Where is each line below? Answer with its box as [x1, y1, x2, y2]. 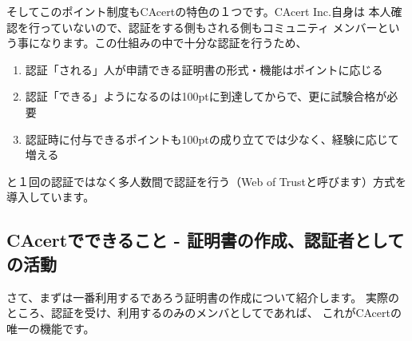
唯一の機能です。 [6, 319, 95, 336]
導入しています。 [6, 188, 95, 205]
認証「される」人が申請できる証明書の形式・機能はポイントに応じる [25, 61, 383, 77]
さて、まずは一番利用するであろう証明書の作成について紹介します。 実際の [6, 288, 399, 305]
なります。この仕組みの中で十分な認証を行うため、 [39, 34, 307, 51]
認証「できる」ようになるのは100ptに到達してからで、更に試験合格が [25, 88, 387, 105]
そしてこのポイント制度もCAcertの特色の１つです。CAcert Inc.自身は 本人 [6, 3, 391, 19]
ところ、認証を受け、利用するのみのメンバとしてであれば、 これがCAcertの [6, 304, 402, 321]
